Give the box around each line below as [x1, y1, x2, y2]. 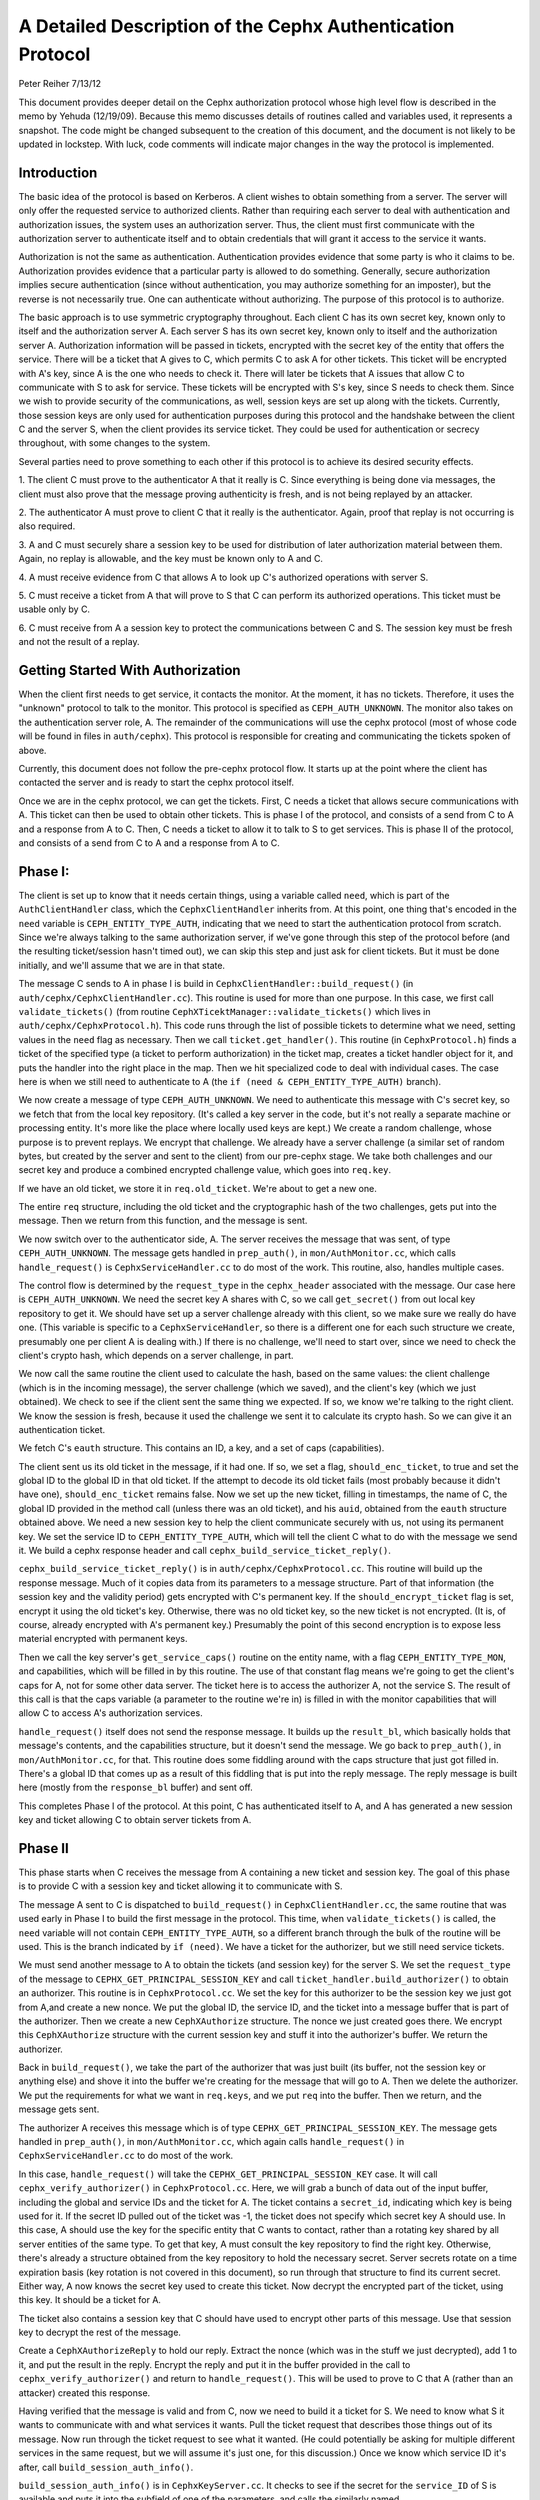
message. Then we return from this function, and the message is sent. [18, 1215, 308, 1227]
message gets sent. [18, 2103, 100, 2115]
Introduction [18, 164, 98, 181]
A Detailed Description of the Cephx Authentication [18, 15, 455, 37]
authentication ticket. [18, 1423, 106, 1435]
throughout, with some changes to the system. [18, 437, 211, 449]
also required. [18, 520, 76, 532]
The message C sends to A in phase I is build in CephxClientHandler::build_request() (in [18, 978, 414, 990]
